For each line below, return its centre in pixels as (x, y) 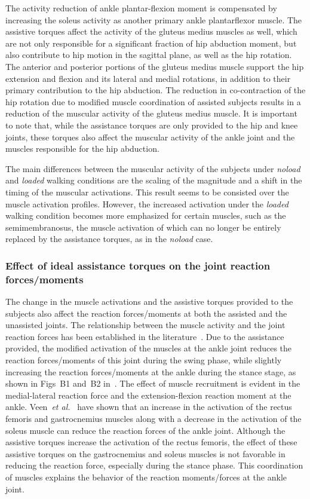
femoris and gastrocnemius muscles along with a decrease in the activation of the (154, 418)
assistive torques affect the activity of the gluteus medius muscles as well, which (151, 31)
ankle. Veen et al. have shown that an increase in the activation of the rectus (149, 407)
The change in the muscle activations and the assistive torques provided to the (149, 301)
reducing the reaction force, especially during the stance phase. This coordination (154, 465)
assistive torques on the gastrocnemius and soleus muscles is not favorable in (145, 453)
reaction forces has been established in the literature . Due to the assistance (145, 336)
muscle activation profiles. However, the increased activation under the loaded (147, 203)
